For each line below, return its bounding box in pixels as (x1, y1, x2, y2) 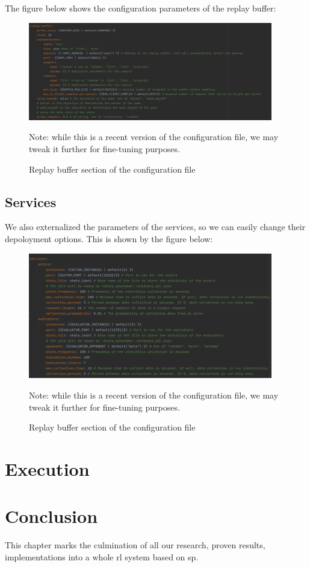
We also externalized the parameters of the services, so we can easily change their (5, 220, 306, 233)
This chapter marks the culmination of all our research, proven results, (5, 539, 265, 551)
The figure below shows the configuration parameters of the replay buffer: (5, 2, 276, 14)
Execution (5, 456, 90, 481)
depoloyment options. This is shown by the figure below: (5, 232, 213, 245)
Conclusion (5, 504, 98, 528)
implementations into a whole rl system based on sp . (5, 550, 199, 563)
